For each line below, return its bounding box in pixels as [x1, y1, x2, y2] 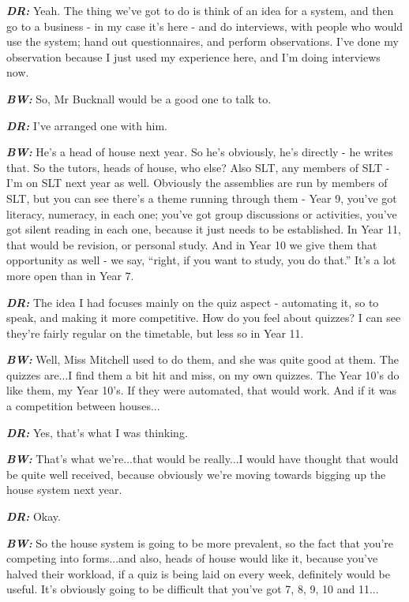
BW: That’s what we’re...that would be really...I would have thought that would [6, 451, 399, 467]
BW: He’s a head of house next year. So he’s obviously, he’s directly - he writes [6, 144, 393, 160]
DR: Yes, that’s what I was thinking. [6, 424, 188, 440]
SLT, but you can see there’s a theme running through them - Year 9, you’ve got [6, 189, 397, 206]
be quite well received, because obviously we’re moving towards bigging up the [6, 466, 386, 482]
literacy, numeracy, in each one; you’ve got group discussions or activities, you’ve [6, 205, 397, 222]
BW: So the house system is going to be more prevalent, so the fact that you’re [6, 534, 394, 551]
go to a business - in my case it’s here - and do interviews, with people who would [6, 17, 403, 34]
